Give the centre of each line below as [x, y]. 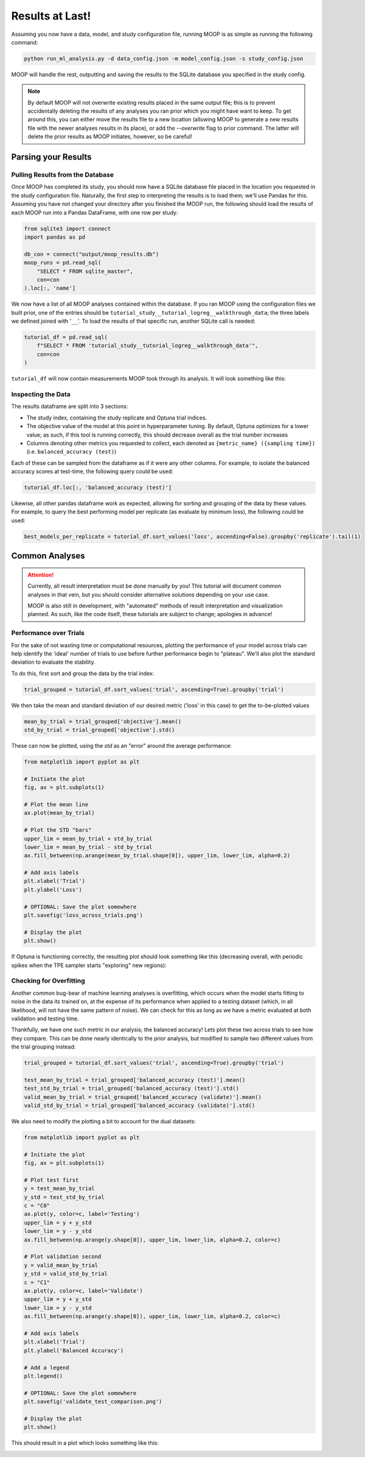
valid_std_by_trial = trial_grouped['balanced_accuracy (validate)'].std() [140, 1105]
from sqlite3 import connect [68, 229]
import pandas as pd [54, 237]
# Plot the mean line [56, 804]
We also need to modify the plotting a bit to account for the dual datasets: [103, 1121]
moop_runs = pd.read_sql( [63, 263]
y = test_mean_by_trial [60, 1188]
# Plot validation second [63, 1257]
